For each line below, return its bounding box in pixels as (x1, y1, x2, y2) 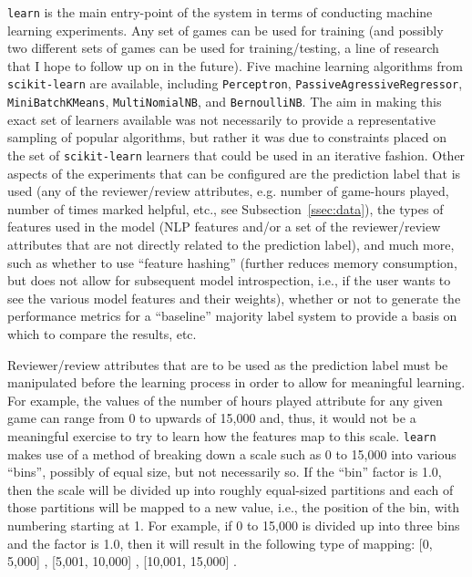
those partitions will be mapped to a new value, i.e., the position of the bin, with (7, 498, 460, 517)
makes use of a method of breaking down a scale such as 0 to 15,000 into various (7, 444, 457, 463)
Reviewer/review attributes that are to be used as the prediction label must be (7, 355, 448, 374)
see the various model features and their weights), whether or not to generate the (7, 288, 461, 307)
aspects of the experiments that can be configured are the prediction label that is (7, 163, 461, 182)
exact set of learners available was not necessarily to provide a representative (7, 109, 436, 129)
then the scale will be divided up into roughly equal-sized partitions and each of (7, 479, 454, 499)
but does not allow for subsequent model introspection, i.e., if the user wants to (7, 271, 451, 290)
